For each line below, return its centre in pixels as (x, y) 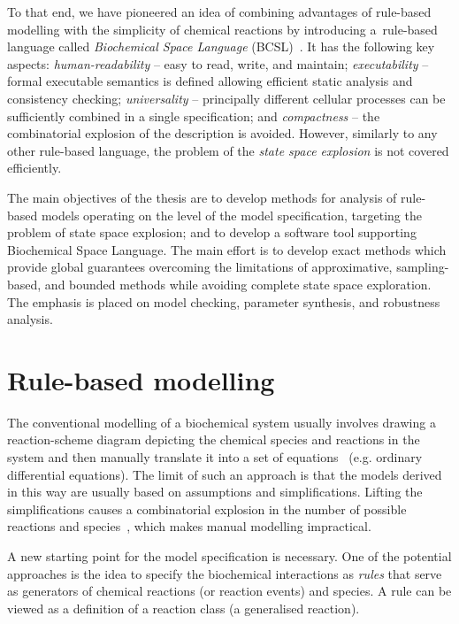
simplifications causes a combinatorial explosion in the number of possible (207, 508)
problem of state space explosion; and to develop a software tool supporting (212, 232)
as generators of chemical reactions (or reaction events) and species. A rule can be (229, 591)
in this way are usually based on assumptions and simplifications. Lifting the (215, 492)
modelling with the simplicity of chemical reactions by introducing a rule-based (222, 29)
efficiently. (34, 168)
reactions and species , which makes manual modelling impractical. (189, 526)
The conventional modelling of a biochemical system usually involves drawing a (222, 422)
